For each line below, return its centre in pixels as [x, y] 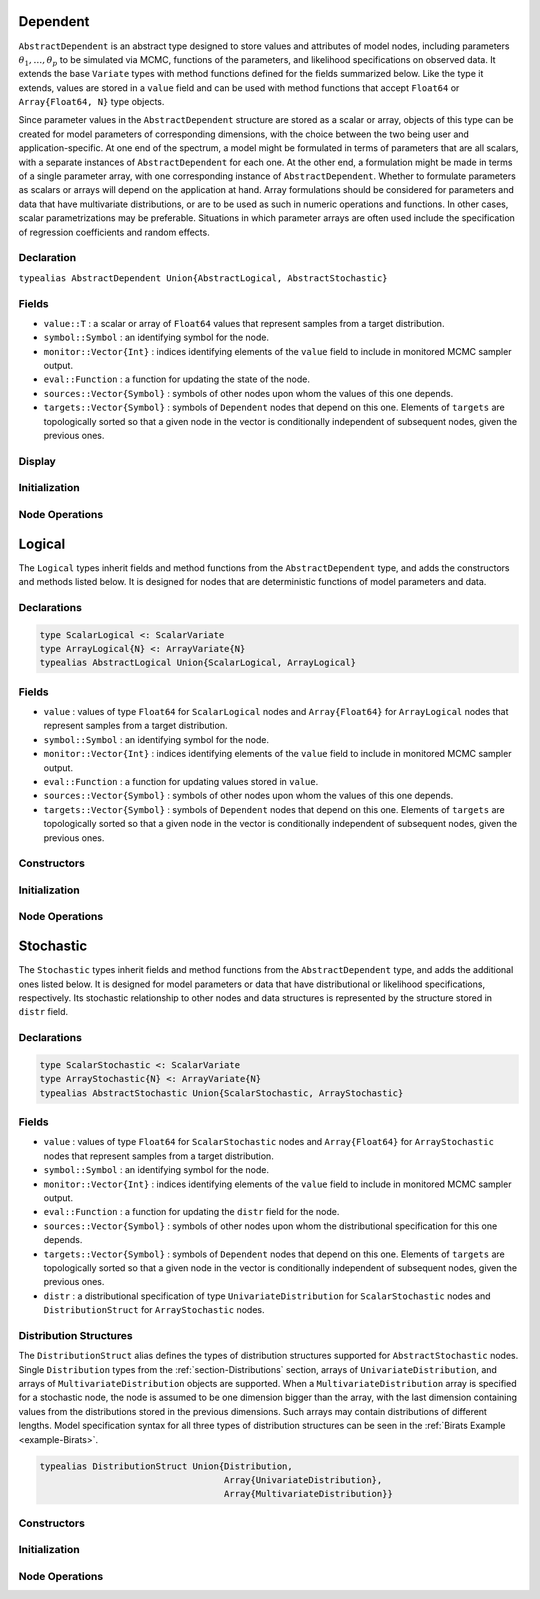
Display [37, 461]
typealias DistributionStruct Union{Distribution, [166, 1466]
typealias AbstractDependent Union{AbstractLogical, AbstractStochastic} [203, 278]
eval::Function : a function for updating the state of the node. [176, 379]
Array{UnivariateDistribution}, [303, 1479]
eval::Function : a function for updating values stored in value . [181, 781]
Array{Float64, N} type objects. [91, 102]
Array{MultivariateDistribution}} [308, 1494]
